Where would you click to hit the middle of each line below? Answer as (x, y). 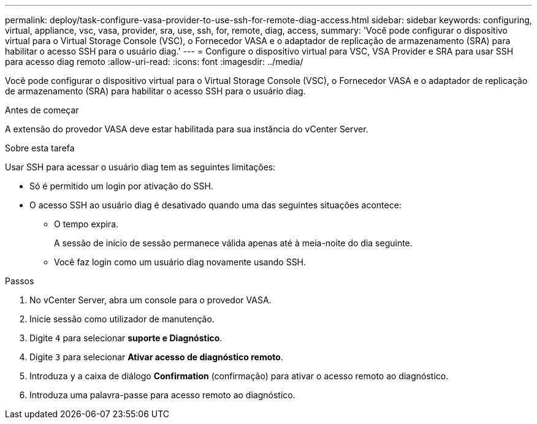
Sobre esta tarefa (40, 148)
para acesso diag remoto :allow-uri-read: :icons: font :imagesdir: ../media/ (154, 62)
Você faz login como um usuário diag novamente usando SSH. (180, 262)
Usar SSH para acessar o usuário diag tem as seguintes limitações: (140, 167)
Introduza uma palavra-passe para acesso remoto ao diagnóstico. (162, 395)
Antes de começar (42, 110)
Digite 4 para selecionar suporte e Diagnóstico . (126, 338)
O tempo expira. (86, 224)
